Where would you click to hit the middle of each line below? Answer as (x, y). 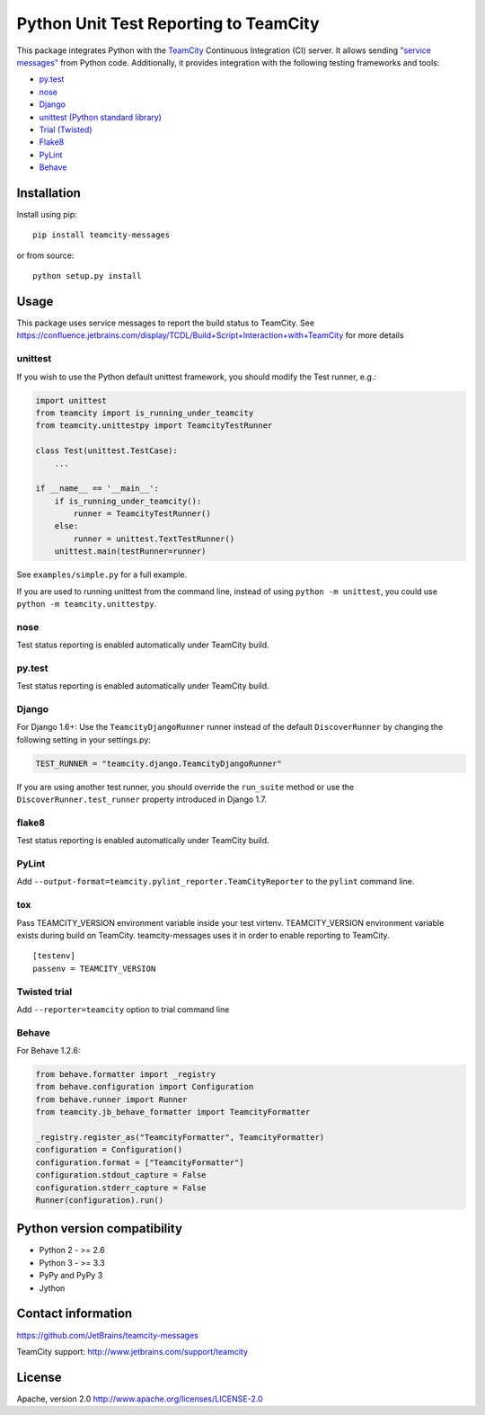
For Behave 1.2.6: (48, 1051)
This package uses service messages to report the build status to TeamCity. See (165, 323)
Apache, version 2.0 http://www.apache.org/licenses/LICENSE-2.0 (140, 1399)
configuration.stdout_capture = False (121, 1175)
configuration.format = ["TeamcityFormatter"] (140, 1162)
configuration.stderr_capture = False (121, 1188)
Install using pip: (47, 214)
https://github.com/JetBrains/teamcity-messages (108, 1335)
